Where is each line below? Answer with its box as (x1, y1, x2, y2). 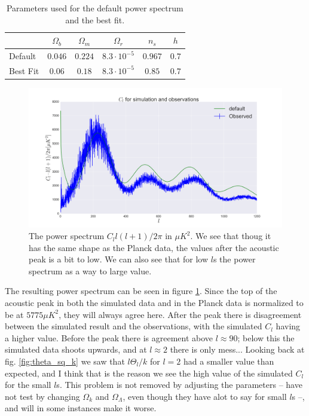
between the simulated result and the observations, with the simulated (5, 320, 262, 332)
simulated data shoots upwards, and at (5, 343, 147, 356)
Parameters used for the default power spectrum (6, 2, 183, 14)
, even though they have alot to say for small (123, 390, 287, 402)
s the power (213, 253, 256, 265)
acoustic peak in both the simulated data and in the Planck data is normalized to (5, 296, 304, 309)
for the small (5, 378, 51, 391)
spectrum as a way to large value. (29, 264, 152, 277)
